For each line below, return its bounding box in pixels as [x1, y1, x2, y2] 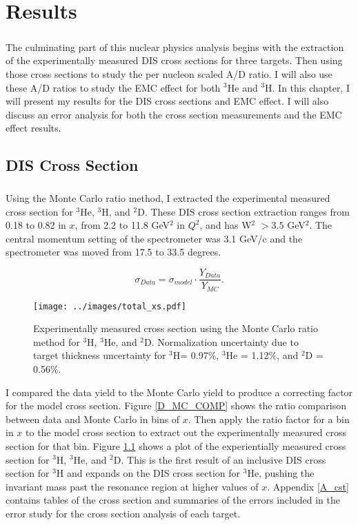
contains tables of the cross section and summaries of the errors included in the [6, 493, 340, 507]
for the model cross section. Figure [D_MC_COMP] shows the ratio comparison [6, 398, 346, 413]
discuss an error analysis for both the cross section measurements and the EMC [6, 107, 342, 121]
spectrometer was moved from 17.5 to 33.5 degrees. [6, 245, 221, 259]
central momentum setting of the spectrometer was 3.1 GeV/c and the [6, 231, 303, 245]
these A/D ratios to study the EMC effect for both [6, 80, 221, 94]
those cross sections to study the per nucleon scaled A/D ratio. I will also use [6, 66, 332, 81]
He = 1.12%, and [226, 348, 299, 362]
